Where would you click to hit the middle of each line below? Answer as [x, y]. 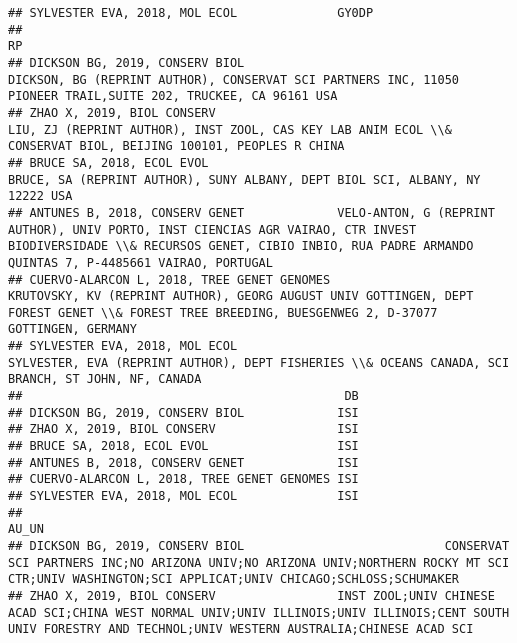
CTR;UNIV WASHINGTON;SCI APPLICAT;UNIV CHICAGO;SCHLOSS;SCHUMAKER [234, 579]
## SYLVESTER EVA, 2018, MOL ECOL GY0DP [191, 13]
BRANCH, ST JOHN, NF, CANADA [105, 379]
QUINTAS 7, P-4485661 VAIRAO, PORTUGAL [140, 262]
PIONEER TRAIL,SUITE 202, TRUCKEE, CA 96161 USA [173, 96]
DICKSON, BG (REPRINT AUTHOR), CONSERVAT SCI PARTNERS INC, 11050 [234, 79]
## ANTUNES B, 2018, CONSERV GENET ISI [183, 462]
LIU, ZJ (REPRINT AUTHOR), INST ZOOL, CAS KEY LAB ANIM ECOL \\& [230, 129]
